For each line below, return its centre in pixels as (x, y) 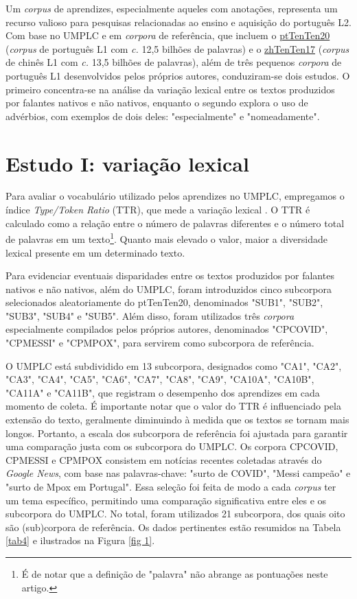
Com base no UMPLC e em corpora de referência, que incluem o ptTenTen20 (168, 35)
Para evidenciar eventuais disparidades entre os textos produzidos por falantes (170, 275)
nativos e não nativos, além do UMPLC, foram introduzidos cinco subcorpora (169, 289)
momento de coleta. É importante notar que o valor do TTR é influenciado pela (173, 406)
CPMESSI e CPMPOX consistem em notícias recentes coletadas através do (164, 459)
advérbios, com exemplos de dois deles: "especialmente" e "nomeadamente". (163, 116)
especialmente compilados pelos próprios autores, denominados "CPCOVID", (167, 329)
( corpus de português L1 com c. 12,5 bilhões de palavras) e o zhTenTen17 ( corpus (177, 48)
